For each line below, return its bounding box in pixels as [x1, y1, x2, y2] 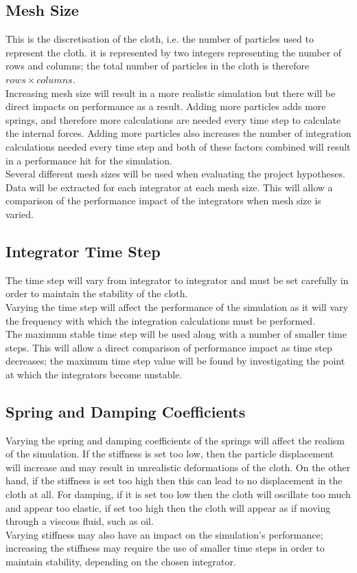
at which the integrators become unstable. [5, 367, 183, 381]
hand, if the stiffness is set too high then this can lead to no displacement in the [5, 473, 343, 488]
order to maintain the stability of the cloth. [5, 286, 188, 301]
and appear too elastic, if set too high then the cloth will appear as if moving [5, 500, 331, 515]
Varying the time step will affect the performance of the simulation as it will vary [5, 299, 348, 314]
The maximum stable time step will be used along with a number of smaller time [5, 327, 347, 341]
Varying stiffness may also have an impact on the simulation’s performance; [5, 527, 323, 541]
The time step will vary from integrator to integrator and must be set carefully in [5, 272, 349, 287]
